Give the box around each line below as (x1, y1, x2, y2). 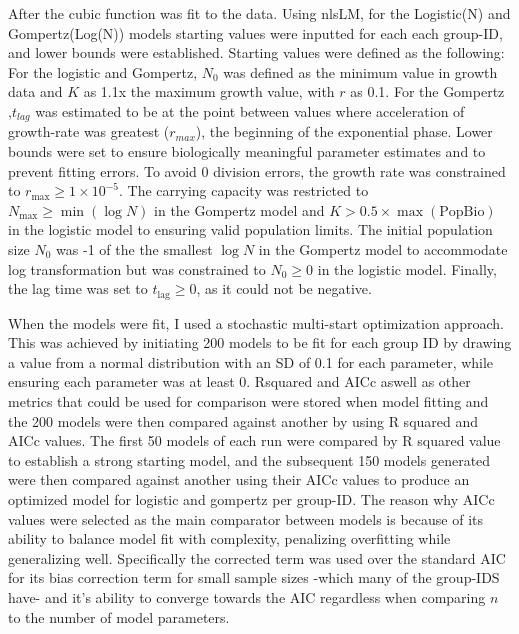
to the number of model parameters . (8, 606, 230, 627)
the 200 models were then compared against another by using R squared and (8, 410, 479, 431)
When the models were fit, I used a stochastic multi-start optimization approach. (8, 312, 504, 333)
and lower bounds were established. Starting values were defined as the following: (8, 42, 505, 63)
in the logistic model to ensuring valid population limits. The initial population (8, 219, 493, 240)
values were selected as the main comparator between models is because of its (8, 508, 483, 529)
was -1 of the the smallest (56, 238, 213, 259)
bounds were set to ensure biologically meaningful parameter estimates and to (8, 141, 486, 162)
